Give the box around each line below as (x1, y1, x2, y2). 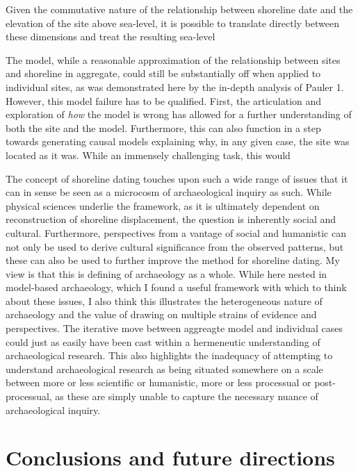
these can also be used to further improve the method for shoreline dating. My (6, 253, 340, 267)
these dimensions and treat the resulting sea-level (6, 29, 215, 44)
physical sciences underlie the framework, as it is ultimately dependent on (6, 198, 320, 213)
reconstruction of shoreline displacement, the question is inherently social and (6, 212, 336, 226)
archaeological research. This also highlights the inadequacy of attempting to (6, 348, 333, 363)
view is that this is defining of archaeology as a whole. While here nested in (6, 266, 327, 281)
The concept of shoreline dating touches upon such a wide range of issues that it (6, 171, 348, 185)
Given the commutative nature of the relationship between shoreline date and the (6, 2, 353, 16)
